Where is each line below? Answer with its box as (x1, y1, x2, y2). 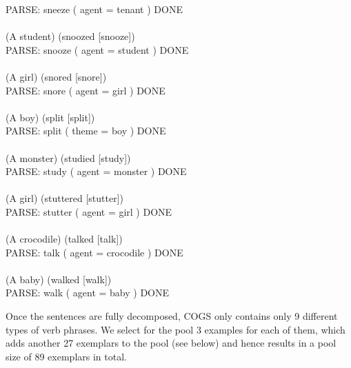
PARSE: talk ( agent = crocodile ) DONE (6, 245, 183, 259)
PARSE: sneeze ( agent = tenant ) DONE (6, 2, 183, 16)
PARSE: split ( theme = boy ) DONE (6, 123, 166, 138)
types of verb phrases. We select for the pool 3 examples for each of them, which (6, 322, 345, 336)
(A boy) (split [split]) (6, 110, 95, 124)
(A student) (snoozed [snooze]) (6, 29, 135, 43)
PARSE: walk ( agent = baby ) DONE (6, 285, 170, 300)
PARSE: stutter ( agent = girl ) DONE (6, 204, 172, 218)
